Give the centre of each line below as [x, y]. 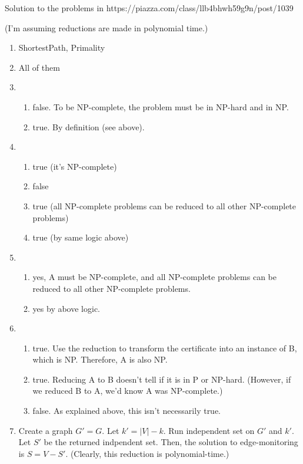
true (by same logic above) [81, 237]
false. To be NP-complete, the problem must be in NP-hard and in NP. [161, 106]
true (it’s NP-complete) [75, 166]
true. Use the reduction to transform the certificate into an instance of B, [165, 348]
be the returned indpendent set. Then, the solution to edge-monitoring [171, 442]
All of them [39, 67]
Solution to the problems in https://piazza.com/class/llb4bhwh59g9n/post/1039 [149, 8]
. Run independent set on [209, 430]
